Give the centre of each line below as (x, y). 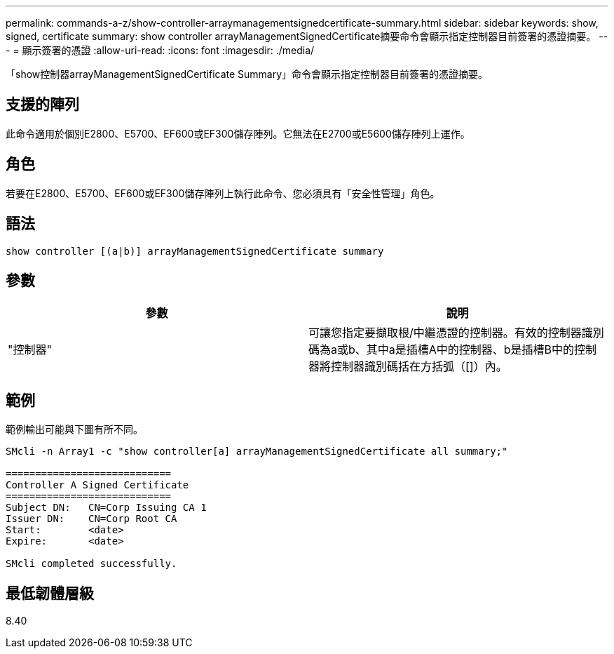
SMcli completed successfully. (91, 564)
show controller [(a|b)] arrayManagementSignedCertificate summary (195, 251)
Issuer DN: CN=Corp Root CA (91, 519)
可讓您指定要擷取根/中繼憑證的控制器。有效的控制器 (445, 333)
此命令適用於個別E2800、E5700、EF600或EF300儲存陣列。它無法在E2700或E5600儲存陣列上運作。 (238, 133)
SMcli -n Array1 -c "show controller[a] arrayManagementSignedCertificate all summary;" (257, 452)
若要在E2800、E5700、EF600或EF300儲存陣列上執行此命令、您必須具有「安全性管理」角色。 (223, 193)
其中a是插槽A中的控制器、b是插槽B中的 (470, 350)
